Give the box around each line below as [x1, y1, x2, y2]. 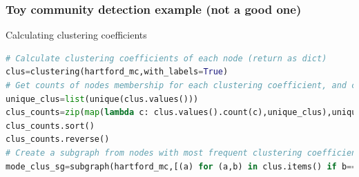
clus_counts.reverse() [6, 134, 110, 145]
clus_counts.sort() [6, 121, 95, 131]
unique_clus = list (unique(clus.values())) [6, 94, 199, 104]
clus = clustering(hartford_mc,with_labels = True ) [6, 67, 229, 77]
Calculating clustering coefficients [6, 28, 147, 42]
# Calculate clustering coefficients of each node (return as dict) [6, 53, 327, 63]
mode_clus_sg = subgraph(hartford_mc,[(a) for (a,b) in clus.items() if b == [6, 161, 357, 171]
